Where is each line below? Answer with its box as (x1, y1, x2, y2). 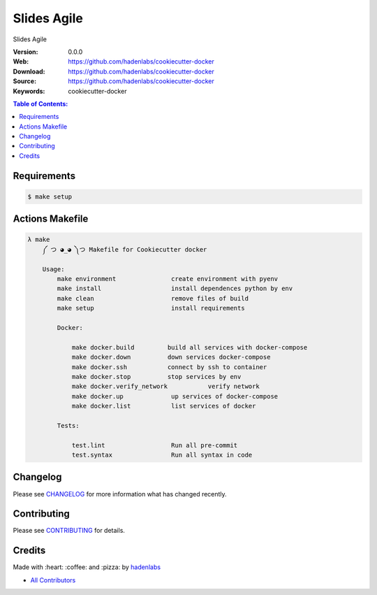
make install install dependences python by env (57, 285, 293, 293)
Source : (13, 77, 37, 85)
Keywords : (13, 87, 45, 95)
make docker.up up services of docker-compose (71, 392, 279, 400)
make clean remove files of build (57, 294, 249, 302)
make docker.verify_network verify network (71, 382, 260, 391)
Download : (13, 67, 45, 76)
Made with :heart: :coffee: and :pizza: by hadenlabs (13, 563, 161, 571)
